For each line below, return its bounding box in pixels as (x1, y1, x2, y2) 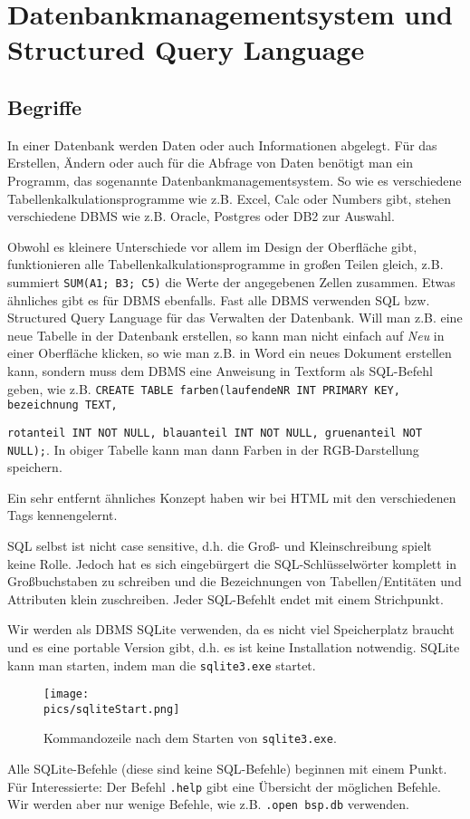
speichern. (7, 458, 62, 477)
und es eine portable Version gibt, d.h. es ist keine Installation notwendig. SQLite (7, 637, 460, 656)
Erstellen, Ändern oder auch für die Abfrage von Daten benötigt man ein (7, 153, 413, 172)
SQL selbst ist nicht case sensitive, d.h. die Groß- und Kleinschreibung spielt (7, 535, 432, 554)
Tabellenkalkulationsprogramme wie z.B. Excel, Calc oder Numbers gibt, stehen (7, 188, 451, 207)
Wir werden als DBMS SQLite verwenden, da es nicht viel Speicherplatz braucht (7, 620, 455, 639)
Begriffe (7, 92, 82, 120)
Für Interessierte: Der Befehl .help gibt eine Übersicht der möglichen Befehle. (7, 776, 441, 795)
